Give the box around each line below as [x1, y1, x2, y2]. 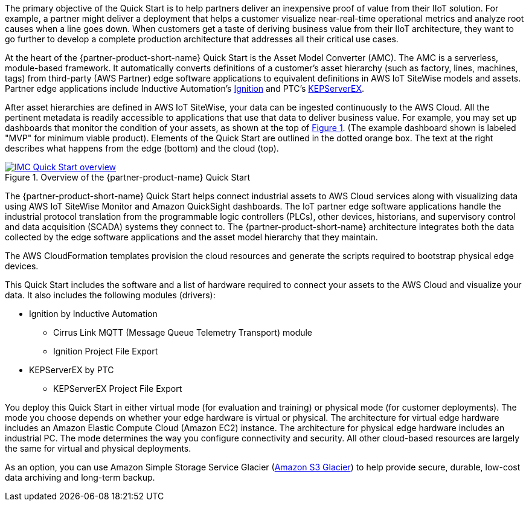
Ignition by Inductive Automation [29, 309, 158, 319]
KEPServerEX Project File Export [53, 383, 182, 394]
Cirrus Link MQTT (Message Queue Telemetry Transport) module [53, 327, 313, 338]
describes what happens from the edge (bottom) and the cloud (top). [5, 143, 279, 153]
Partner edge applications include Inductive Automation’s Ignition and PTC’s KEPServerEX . [5, 83, 364, 94]
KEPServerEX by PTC [29, 365, 114, 375]
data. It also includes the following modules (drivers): [5, 290, 216, 300]
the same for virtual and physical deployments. [5, 443, 191, 453]
